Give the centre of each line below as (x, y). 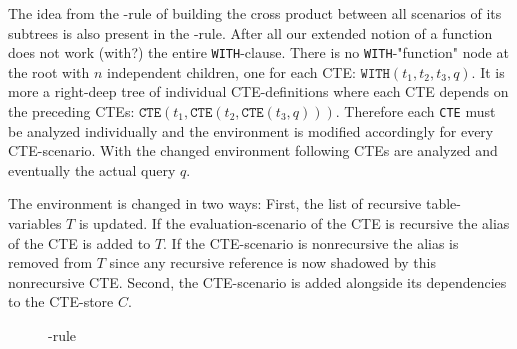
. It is (488, 71)
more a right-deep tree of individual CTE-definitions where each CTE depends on (258, 91)
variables (35, 223)
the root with (49, 71)
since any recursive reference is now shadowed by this (272, 262)
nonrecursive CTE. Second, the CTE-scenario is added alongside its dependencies (257, 281)
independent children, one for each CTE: (231, 71)
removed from (50, 262)
